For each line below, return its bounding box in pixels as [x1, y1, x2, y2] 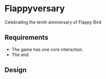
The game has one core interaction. [11, 46, 84, 52]
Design [4, 66, 27, 74]
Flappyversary [4, 3, 65, 14]
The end [11, 52, 29, 57]
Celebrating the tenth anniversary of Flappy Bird [4, 19, 102, 25]
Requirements [4, 33, 48, 42]
